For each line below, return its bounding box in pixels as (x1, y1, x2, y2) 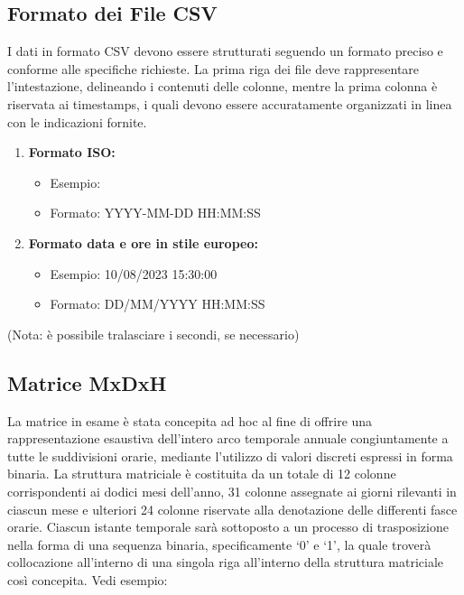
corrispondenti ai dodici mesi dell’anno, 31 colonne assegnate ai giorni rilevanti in (7, 481, 457, 500)
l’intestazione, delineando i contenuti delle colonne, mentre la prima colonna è (7, 77, 438, 96)
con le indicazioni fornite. (7, 112, 147, 131)
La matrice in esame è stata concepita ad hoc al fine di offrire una (7, 411, 373, 430)
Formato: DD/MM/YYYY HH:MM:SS (50, 294, 265, 313)
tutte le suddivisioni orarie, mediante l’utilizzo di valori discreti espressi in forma (7, 446, 453, 465)
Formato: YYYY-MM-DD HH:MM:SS (50, 203, 261, 222)
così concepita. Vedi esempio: (7, 570, 168, 589)
